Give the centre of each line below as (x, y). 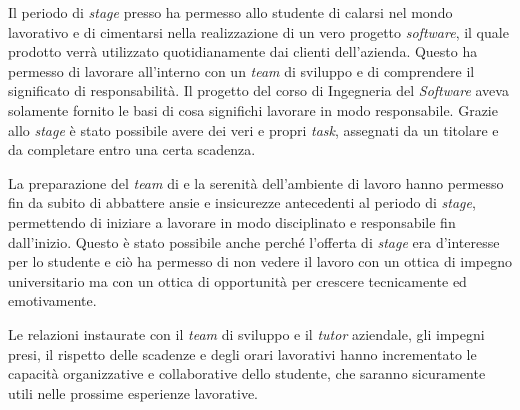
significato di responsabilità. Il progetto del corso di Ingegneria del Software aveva (258, 90)
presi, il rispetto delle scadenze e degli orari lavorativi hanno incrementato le (242, 353)
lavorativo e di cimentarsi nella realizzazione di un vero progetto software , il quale (258, 31)
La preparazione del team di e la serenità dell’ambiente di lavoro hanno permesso (256, 182)
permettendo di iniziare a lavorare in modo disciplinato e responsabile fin (232, 221)
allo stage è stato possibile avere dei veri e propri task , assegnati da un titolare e (253, 129)
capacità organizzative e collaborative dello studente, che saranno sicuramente (247, 373)
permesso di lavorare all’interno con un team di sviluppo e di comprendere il (241, 70)
